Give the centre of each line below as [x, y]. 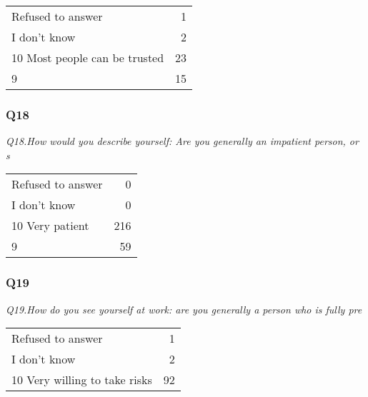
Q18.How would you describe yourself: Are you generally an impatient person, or [182, 141]
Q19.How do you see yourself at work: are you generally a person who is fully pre [184, 309]
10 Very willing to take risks [82, 380]
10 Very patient [50, 226]
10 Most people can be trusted [88, 57]
